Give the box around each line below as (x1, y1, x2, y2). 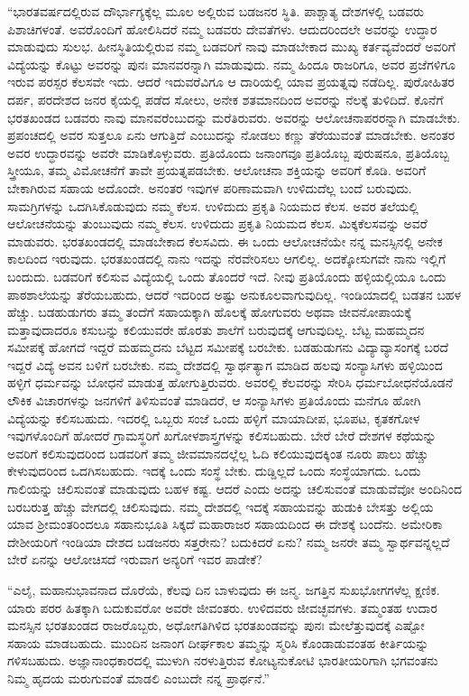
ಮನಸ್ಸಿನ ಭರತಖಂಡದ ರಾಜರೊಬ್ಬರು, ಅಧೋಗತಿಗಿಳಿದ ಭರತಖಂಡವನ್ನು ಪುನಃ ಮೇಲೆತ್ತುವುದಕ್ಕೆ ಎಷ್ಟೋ (7, 616, 425, 635)
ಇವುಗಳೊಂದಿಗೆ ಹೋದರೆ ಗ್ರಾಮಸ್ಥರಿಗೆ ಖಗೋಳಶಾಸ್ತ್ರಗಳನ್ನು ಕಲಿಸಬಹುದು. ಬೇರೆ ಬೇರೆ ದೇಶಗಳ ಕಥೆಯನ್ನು (7, 426, 437, 445)
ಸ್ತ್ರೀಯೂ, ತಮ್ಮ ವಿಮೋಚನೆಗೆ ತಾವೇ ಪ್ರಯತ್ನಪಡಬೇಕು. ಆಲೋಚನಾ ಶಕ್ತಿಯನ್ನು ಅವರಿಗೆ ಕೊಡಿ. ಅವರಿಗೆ (7, 161, 427, 180)
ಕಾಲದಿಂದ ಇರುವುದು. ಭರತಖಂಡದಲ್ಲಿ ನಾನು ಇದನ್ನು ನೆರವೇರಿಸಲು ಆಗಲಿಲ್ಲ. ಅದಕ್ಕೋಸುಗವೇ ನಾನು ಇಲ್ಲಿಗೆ (7, 249, 446, 268)
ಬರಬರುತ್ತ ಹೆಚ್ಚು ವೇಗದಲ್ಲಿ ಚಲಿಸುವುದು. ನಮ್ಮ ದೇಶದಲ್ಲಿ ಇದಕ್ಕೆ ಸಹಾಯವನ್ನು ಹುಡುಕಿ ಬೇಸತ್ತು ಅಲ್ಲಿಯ (7, 496, 434, 515)
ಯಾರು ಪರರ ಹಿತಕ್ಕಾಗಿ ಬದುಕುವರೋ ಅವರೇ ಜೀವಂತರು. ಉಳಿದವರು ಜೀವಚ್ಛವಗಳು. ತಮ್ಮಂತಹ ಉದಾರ (7, 598, 437, 617)
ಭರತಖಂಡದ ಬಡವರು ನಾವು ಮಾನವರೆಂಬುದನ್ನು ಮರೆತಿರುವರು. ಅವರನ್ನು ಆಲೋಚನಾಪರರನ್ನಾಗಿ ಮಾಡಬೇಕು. (7, 107, 461, 126)
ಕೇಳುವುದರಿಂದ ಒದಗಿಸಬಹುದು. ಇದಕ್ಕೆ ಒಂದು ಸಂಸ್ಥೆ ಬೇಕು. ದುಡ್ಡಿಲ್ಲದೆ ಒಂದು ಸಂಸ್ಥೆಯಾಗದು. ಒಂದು (7, 461, 421, 480)
